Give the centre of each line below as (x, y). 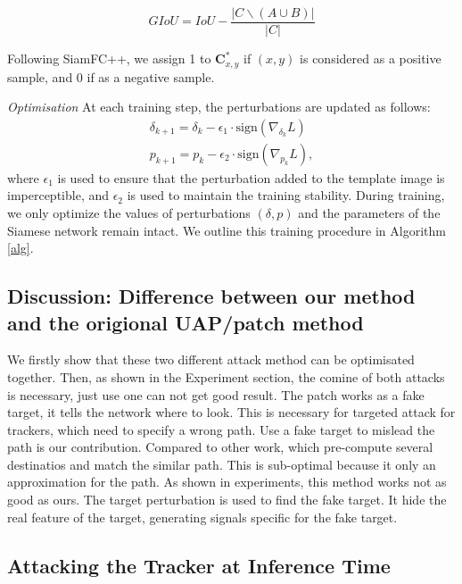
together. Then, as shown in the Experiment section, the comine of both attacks (226, 376)
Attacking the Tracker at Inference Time (199, 565)
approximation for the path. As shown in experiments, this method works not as (227, 482)
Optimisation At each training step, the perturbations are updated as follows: (219, 107)
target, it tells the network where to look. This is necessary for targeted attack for (231, 412)
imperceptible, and (58, 195)
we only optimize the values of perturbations (129, 212)
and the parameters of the (369, 212)
